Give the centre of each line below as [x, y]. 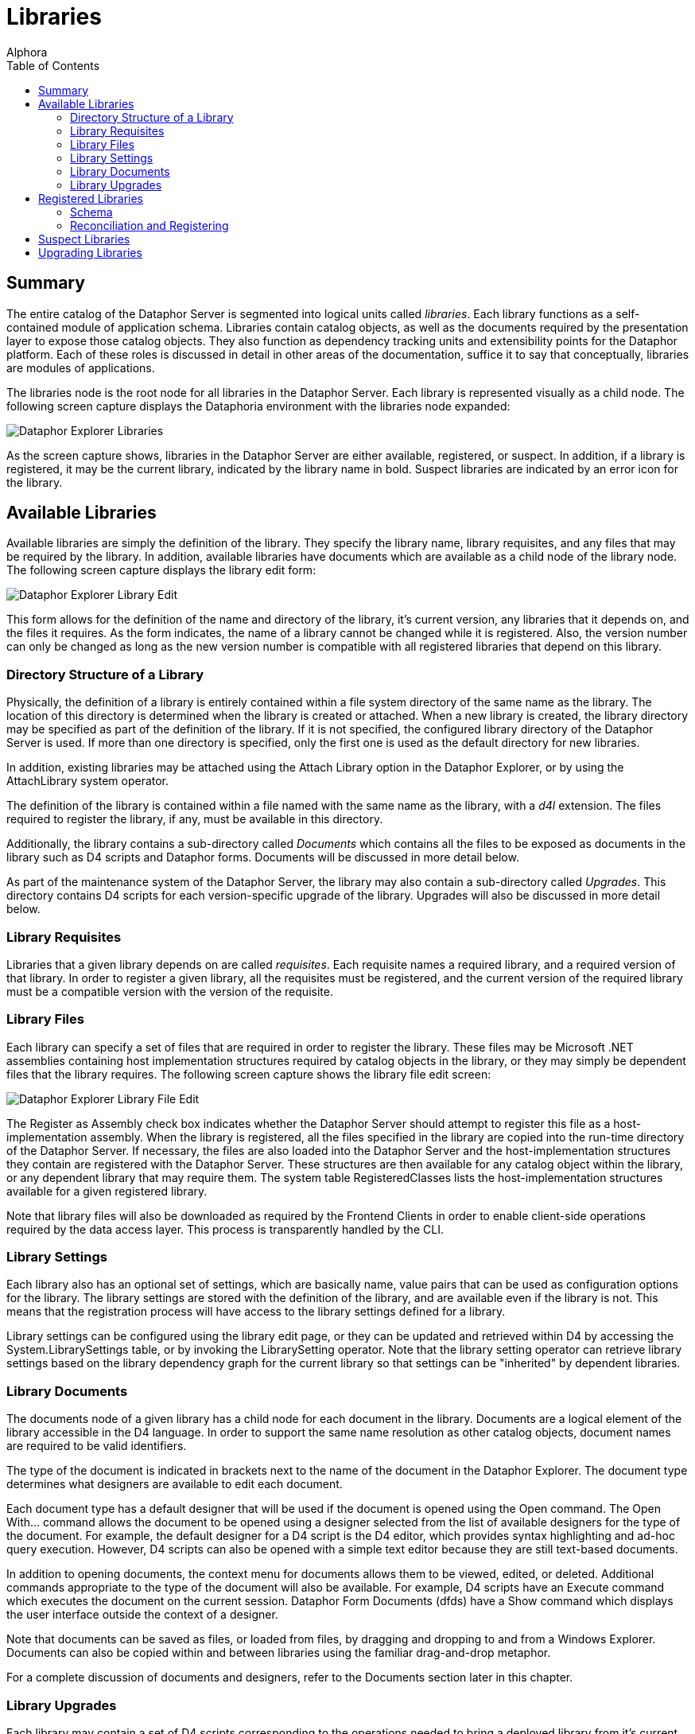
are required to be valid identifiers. [97, 1446]
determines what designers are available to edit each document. [175, 1484]
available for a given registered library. [107, 1191]
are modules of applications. [81, 367]
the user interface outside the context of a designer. [142, 1615]
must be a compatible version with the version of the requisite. [170, 991]
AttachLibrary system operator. [88, 781]
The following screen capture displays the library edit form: [161, 570]
